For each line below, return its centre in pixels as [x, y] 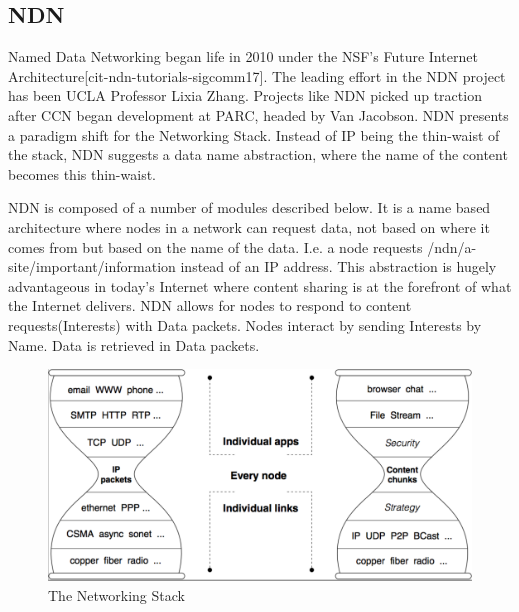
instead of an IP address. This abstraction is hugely [338, 266]
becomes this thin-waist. [82, 173]
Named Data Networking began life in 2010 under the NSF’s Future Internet [243, 56]
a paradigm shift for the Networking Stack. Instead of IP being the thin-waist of [254, 134]
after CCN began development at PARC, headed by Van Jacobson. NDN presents [258, 114]
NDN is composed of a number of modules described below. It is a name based [249, 207]
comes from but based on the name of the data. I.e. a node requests [215, 246]
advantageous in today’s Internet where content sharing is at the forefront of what [260, 285]
